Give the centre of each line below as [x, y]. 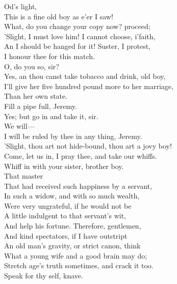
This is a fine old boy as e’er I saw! [59, 16]
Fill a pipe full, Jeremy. [41, 106]
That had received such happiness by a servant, [78, 186]
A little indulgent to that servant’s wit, [65, 216]
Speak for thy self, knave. [44, 276]
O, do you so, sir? [32, 66]
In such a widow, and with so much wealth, [72, 196]
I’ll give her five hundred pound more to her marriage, [89, 86]
